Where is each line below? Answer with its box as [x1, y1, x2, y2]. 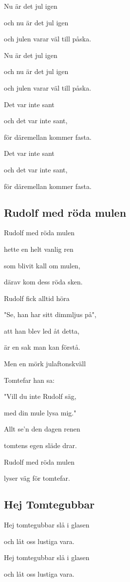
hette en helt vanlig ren [4, 244, 74, 254]
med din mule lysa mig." [4, 407, 76, 417]
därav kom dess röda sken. [4, 277, 83, 287]
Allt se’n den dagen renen [4, 424, 80, 434]
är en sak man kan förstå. [4, 342, 80, 352]
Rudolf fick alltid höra [4, 293, 70, 303]
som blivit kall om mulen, [4, 260, 80, 270]
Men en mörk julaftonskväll [4, 358, 86, 369]
